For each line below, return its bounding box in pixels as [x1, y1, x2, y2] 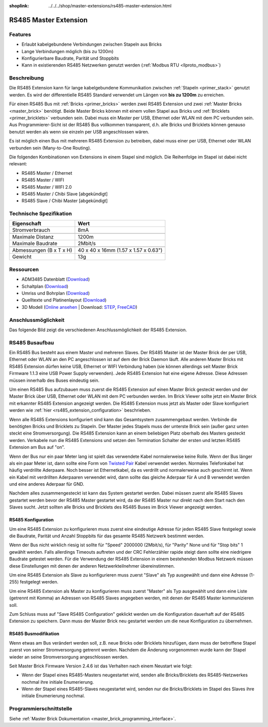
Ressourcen [9, 266, 39, 273]
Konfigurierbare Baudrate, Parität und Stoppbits [21, 55, 119, 61]
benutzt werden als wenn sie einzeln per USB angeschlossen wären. [9, 129, 149, 135]
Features [9, 31, 31, 38]
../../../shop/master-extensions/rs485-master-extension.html [48, 3, 172, 8]
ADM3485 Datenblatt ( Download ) [21, 276, 90, 283]
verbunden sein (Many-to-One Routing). [9, 145, 91, 151]
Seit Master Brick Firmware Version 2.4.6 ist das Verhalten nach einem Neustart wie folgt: [9, 663, 193, 669]
